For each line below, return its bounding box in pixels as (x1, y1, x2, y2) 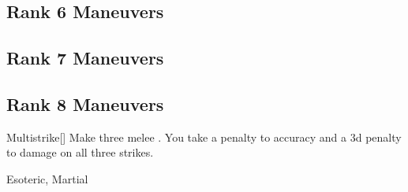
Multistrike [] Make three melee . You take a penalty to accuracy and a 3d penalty (6, 128, 402, 145)
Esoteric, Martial (6, 170, 88, 186)
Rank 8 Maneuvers (6, 91, 164, 116)
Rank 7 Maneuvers (6, 46, 164, 70)
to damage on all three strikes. (6, 144, 154, 161)
